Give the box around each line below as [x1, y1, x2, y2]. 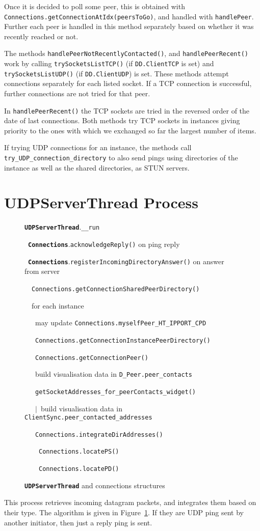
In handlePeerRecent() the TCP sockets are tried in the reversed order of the [4, 105, 250, 116]
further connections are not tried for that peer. [4, 88, 150, 98]
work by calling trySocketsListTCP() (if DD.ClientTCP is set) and [4, 58, 214, 69]
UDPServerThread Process [4, 192, 198, 213]
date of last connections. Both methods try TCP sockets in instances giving [4, 115, 240, 126]
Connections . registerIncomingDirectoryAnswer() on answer [28, 256, 224, 266]
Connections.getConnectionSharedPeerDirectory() [32, 285, 200, 293]
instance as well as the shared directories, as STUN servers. [4, 162, 190, 173]
